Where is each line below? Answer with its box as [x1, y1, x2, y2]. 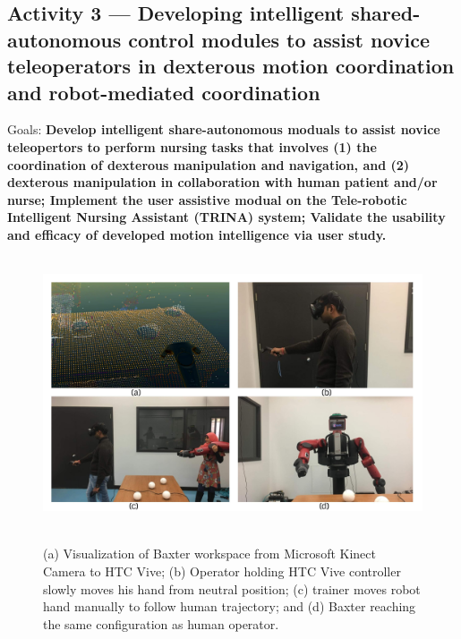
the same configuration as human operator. [43, 614, 279, 633]
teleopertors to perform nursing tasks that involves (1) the [7, 137, 377, 156]
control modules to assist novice [128, 25, 431, 53]
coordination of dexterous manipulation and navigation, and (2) [7, 155, 410, 174]
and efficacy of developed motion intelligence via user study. [7, 225, 387, 243]
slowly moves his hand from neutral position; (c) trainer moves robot [43, 579, 421, 598]
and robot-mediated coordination [7, 78, 320, 106]
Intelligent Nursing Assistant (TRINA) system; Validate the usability [7, 208, 446, 226]
